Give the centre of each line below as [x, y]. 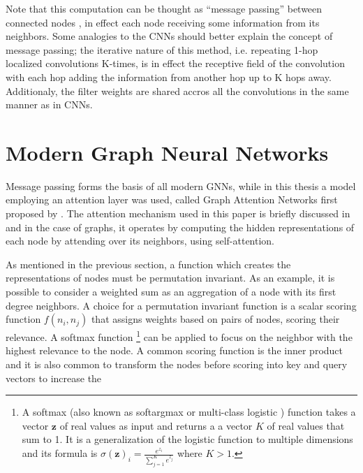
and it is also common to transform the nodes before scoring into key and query [177, 364]
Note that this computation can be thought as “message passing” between [164, 8]
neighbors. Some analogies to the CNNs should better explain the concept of [169, 36]
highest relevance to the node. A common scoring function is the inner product [174, 350]
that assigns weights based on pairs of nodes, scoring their [215, 319]
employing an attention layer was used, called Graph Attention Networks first [172, 199]
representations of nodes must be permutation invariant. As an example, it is [170, 278]
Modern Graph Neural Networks [167, 152]
